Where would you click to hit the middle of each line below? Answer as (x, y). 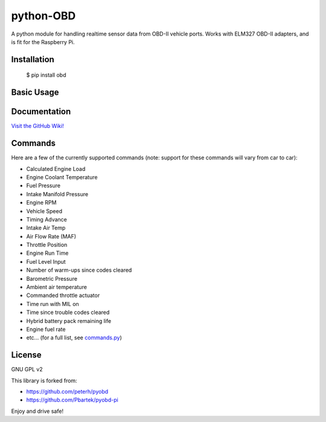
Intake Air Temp (46, 228)
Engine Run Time (47, 253)
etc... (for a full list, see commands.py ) (74, 337)
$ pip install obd (46, 75)
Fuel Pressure (43, 186)
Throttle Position (47, 245)
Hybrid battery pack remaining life (69, 321)
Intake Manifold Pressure (57, 194)
